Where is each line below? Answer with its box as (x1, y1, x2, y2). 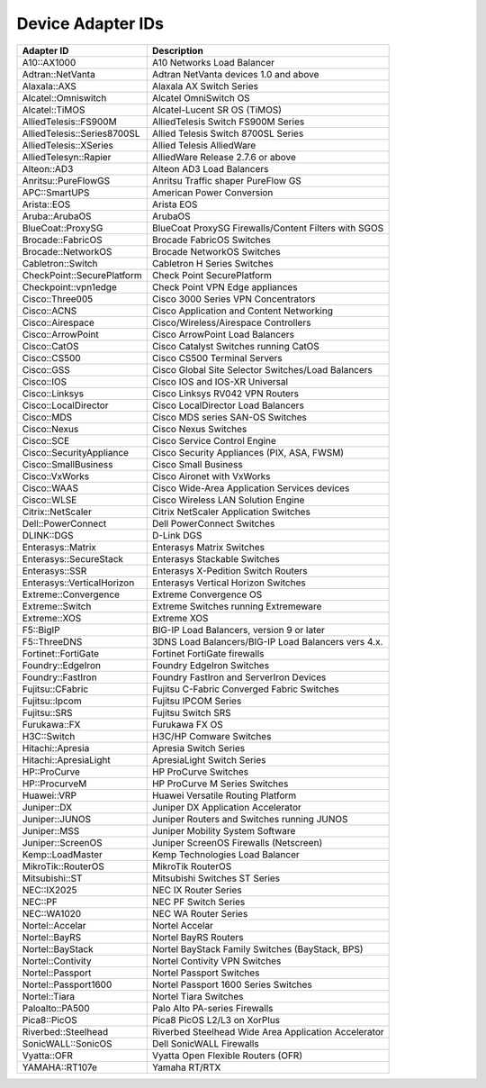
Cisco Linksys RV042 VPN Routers (151, 387, 299, 400)
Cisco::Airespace (22, 316, 94, 329)
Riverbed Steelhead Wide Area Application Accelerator (151, 1025, 384, 1038)
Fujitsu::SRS (22, 706, 73, 719)
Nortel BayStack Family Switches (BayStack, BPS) (151, 942, 364, 955)
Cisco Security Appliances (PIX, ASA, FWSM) (151, 446, 345, 458)
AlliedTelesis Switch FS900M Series (151, 115, 305, 128)
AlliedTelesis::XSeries (22, 139, 114, 151)
